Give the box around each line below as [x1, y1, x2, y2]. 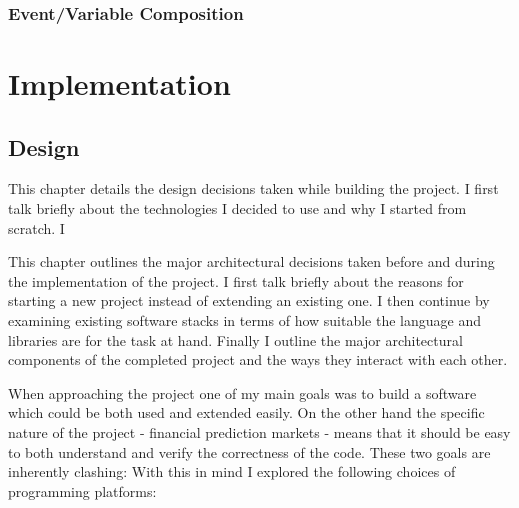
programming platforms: [8, 480, 157, 501]
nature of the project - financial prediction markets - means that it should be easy [8, 421, 511, 442]
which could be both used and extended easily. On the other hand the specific [8, 402, 485, 423]
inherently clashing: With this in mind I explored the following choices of [8, 461, 456, 482]
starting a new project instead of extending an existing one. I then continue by [8, 290, 490, 311]
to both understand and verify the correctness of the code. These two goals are [8, 441, 491, 462]
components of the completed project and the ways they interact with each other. [8, 349, 508, 370]
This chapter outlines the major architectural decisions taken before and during [8, 251, 495, 272]
